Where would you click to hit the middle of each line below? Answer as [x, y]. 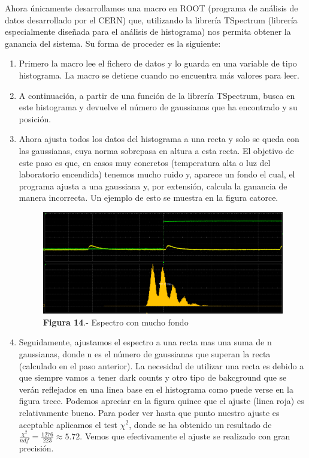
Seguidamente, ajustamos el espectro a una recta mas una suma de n [145, 342]
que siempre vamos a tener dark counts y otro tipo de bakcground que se [153, 377]
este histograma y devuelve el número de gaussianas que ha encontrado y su [158, 107]
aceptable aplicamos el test [68, 424]
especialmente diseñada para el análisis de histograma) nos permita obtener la [148, 31]
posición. [35, 118]
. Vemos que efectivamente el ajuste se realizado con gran [185, 436]
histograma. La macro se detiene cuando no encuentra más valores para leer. [159, 75]
